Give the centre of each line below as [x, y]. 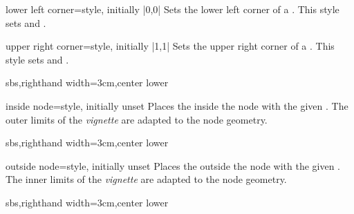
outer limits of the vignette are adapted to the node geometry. [137, 119]
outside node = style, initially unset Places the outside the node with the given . [173, 165]
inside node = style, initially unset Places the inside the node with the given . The [177, 105]
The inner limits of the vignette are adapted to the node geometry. [146, 179]
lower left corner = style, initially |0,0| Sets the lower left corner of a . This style [173, 9]
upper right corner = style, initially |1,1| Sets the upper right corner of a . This [170, 46]
